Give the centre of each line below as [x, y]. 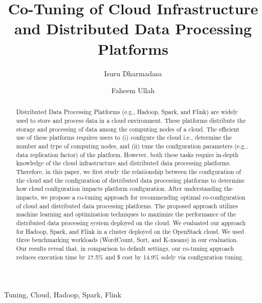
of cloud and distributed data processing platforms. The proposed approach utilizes [127, 205]
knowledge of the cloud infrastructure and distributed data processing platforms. [124, 163]
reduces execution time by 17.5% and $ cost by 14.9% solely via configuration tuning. [130, 257]
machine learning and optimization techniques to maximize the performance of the [126, 214]
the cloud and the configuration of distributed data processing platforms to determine [130, 180]
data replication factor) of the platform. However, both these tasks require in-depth [127, 154]
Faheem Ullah [133, 90]
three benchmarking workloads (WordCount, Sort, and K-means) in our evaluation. [127, 240]
